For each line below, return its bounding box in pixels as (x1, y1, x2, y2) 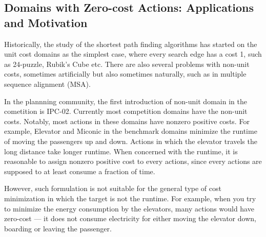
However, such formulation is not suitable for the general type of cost (4, 183, 221, 194)
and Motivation (4, 14, 88, 30)
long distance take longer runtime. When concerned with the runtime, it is (4, 146, 238, 156)
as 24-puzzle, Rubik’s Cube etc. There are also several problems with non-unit (4, 58, 250, 69)
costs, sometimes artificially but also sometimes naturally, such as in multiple (4, 68, 247, 79)
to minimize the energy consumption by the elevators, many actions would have (4, 203, 254, 214)
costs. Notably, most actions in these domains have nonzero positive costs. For (4, 115, 250, 126)
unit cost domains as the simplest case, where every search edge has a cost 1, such (4, 49, 262, 59)
